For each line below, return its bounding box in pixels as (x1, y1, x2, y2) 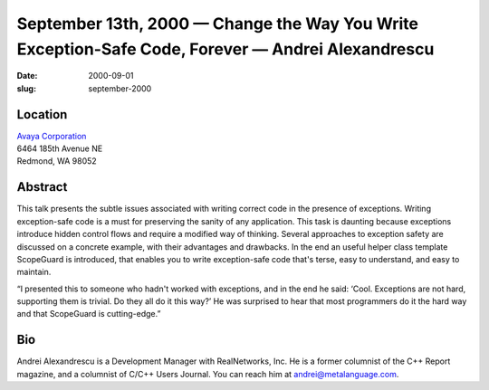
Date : (16, 71, 38, 81)
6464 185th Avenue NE (16, 143, 103, 154)
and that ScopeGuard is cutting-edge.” (16, 309, 161, 319)
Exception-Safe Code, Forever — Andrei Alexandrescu (16, 39, 435, 59)
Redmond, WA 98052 (16, 156, 97, 166)
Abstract (16, 179, 68, 195)
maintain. (16, 267, 52, 278)
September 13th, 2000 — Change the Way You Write (16, 14, 418, 33)
